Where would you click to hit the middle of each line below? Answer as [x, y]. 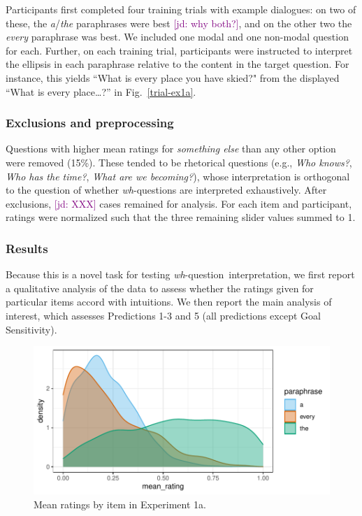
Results [27, 248]
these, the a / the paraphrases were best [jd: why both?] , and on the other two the [179, 23]
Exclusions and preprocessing [90, 123]
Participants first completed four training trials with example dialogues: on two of [181, 9]
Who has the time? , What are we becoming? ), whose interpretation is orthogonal [178, 176]
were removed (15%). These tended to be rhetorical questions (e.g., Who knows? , [179, 162]
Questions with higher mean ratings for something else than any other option [171, 149]
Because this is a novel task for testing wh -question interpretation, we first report [180, 274]
